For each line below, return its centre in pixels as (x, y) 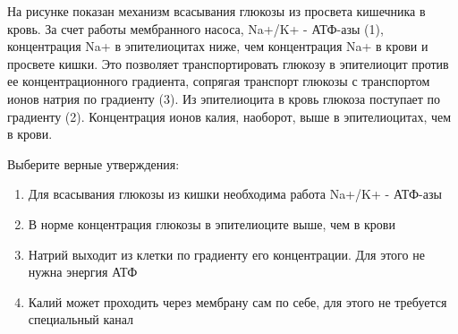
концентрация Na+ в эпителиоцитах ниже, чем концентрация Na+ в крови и (218, 46)
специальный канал (81, 319)
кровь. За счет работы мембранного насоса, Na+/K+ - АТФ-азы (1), (195, 28)
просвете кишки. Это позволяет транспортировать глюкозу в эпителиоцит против (228, 63)
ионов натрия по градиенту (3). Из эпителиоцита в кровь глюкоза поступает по (224, 98)
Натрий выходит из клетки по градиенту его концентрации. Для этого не (226, 254)
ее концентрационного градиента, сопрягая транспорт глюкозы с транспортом (219, 81)
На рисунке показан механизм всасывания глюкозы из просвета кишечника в (216, 11)
